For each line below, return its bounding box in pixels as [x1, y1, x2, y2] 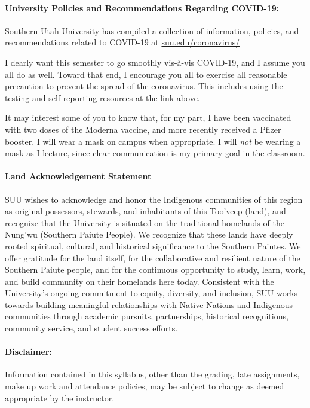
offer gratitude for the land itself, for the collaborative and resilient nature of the [5, 251, 300, 264]
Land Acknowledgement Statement [5, 170, 152, 182]
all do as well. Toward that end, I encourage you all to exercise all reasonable [5, 68, 287, 80]
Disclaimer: [5, 345, 52, 358]
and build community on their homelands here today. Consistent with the [5, 275, 274, 287]
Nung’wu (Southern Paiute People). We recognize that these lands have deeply [5, 228, 293, 240]
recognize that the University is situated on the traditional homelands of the [5, 216, 284, 229]
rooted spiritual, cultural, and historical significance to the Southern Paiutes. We [5, 239, 301, 252]
